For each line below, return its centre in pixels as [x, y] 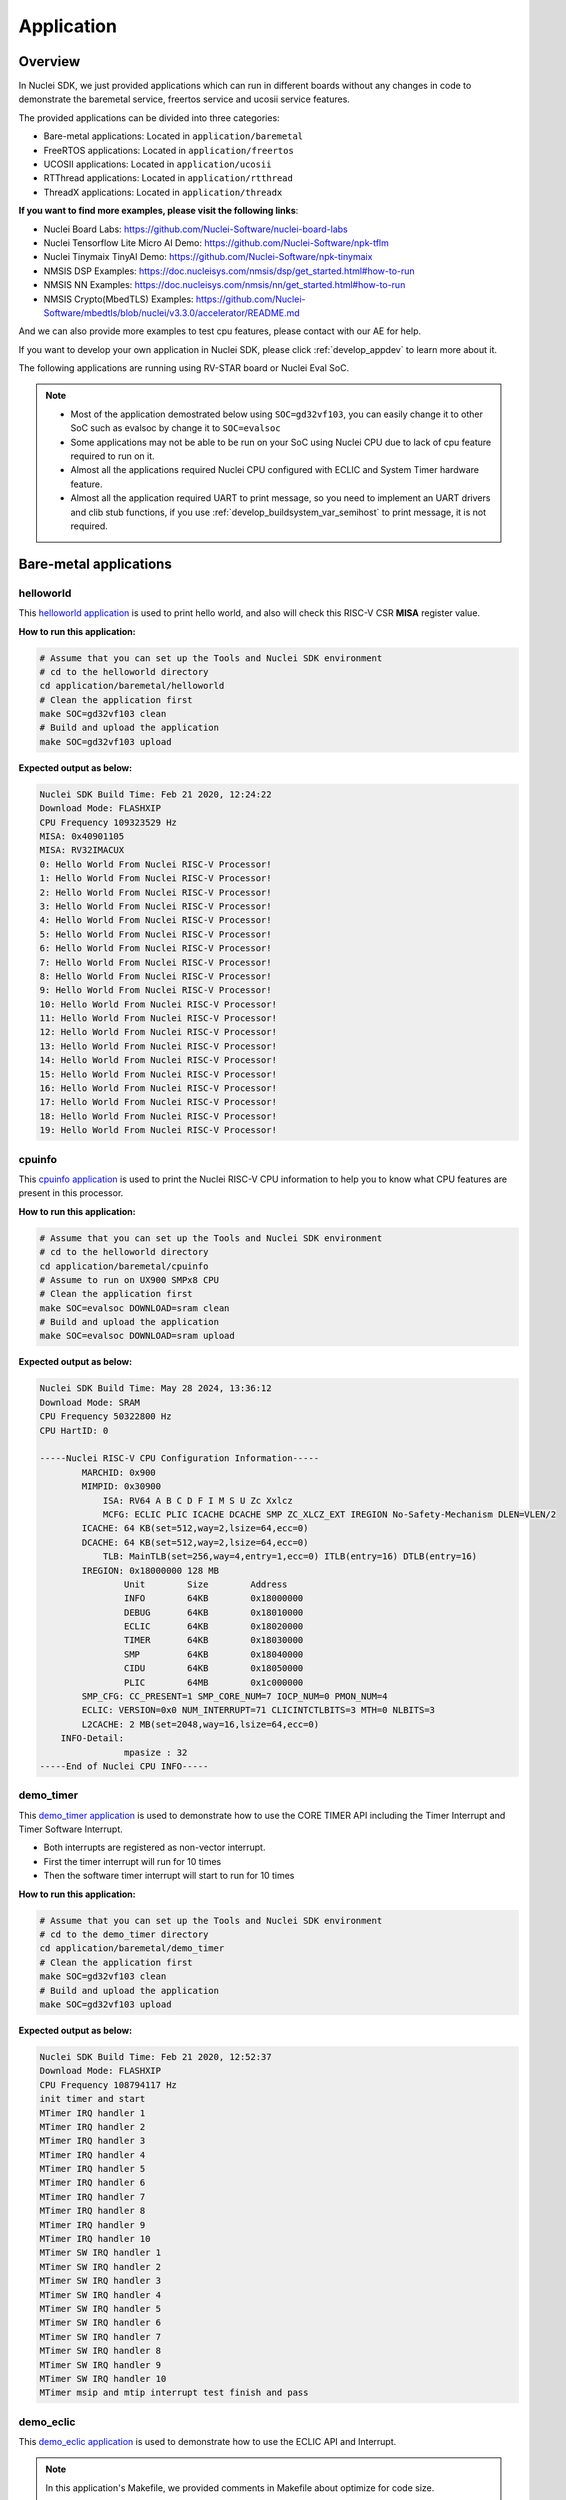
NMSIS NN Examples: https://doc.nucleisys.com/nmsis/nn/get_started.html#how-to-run [224, 285]
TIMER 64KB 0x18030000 [213, 1640]
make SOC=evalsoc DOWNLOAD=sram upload [137, 1336]
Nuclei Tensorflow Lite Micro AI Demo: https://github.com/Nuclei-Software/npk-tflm [216, 242]
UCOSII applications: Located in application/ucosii [157, 164]
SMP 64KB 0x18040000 [213, 1654]
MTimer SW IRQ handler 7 [100, 2336]
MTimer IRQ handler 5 [92, 2169]
